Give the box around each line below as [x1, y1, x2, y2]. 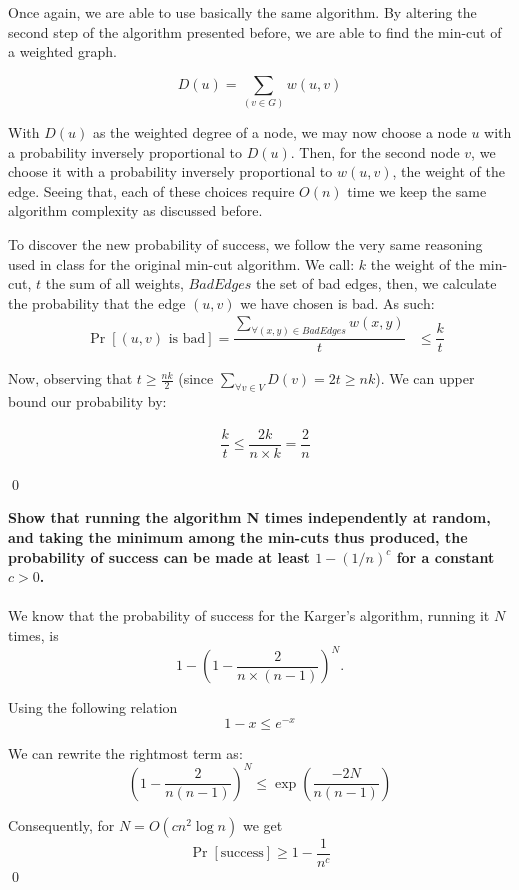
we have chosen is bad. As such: [240, 292, 435, 313]
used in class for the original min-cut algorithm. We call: [8, 253, 355, 274]
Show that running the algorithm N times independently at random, [8, 507, 491, 528]
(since [178, 368, 214, 389]
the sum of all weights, [45, 273, 184, 294]
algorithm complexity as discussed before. [8, 200, 263, 221]
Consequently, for [8, 814, 115, 835]
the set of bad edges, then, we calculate [256, 273, 497, 294]
